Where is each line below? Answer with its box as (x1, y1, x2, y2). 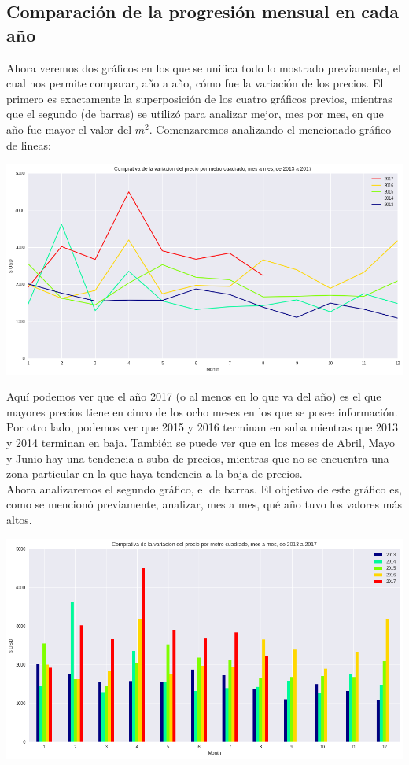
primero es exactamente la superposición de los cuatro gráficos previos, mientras (6, 90, 392, 106)
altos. (6, 511, 32, 527)
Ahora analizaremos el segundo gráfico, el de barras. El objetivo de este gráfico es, (6, 480, 402, 497)
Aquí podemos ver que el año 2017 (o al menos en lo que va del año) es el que (6, 388, 381, 405)
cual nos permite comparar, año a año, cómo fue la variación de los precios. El (6, 75, 384, 91)
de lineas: (6, 136, 51, 153)
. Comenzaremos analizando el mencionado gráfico (149, 120, 392, 137)
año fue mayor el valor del (6, 120, 132, 137)
